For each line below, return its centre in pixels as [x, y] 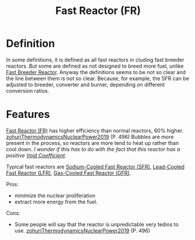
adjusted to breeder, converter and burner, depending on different [86, 84]
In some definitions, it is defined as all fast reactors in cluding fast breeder [95, 60]
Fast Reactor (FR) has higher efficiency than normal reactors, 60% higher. [95, 130]
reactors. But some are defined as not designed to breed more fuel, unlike [95, 66]
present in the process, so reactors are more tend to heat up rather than [93, 143]
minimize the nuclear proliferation [55, 195]
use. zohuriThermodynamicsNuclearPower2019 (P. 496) [82, 230]
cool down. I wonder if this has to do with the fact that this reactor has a [93, 149]
